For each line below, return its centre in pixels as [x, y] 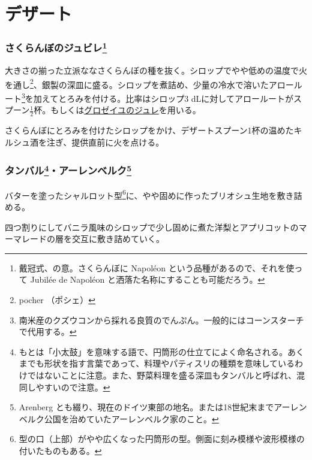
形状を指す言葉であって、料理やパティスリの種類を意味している [169, 363]
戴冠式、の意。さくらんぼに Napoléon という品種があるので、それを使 [157, 267]
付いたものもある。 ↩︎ [60, 450]
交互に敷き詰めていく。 [118, 239]
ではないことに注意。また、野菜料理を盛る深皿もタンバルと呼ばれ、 [162, 375]
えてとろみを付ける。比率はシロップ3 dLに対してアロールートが [167, 98]
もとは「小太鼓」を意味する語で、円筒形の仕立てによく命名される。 [153, 351]
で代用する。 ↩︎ [48, 332]
